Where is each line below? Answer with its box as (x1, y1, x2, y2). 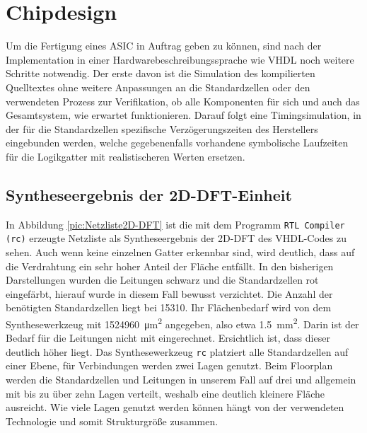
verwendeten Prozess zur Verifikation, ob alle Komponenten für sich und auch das (6, 93, 360, 108)
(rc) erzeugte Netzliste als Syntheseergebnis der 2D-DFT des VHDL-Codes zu (6, 231, 347, 246)
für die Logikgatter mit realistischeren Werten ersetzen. (6, 149, 245, 163)
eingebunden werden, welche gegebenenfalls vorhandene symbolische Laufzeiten (6, 135, 349, 150)
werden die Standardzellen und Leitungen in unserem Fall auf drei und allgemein (6, 372, 356, 387)
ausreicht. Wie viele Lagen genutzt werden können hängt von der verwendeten (6, 400, 344, 415)
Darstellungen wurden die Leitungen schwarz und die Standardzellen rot (6, 272, 319, 287)
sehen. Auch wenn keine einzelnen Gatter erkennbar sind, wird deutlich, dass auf (6, 244, 355, 259)
